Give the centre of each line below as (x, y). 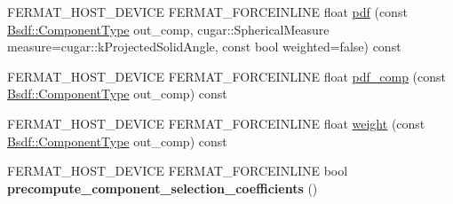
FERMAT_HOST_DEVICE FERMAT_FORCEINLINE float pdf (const (207, 12)
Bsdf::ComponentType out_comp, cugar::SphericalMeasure (168, 29)
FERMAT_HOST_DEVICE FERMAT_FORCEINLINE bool (178, 171)
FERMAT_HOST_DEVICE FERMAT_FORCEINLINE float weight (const (216, 123)
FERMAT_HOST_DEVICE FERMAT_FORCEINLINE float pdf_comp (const (227, 76)
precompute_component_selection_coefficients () (163, 188)
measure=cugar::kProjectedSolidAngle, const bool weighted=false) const (204, 47)
